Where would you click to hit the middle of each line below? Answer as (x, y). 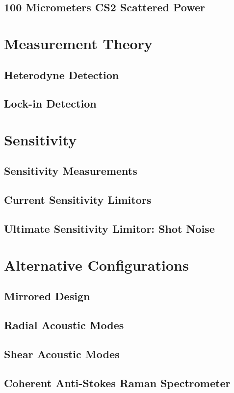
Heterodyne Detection (62, 74)
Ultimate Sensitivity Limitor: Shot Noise (109, 229)
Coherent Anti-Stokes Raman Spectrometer (117, 382)
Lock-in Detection (50, 103)
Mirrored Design (47, 296)
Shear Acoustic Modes (62, 353)
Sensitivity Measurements (71, 171)
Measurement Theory (78, 43)
